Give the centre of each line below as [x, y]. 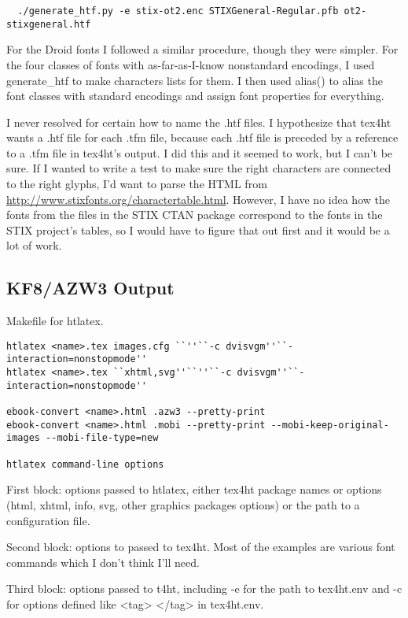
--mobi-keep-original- [330, 425]
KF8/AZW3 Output [90, 288]
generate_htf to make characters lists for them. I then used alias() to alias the [195, 80]
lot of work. [34, 245]
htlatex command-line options [85, 464]
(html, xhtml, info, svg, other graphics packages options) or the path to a [183, 504]
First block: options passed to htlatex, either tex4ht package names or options [194, 489]
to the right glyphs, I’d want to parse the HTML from [137, 184]
